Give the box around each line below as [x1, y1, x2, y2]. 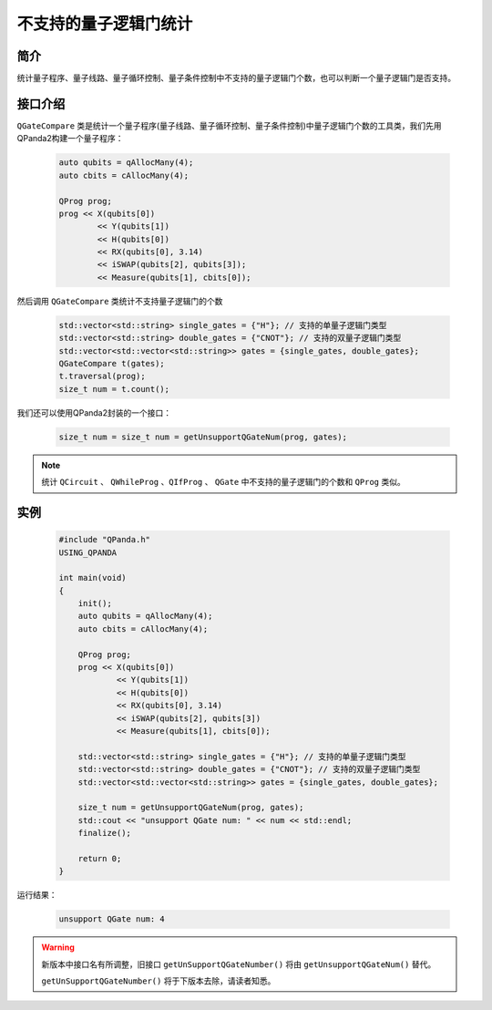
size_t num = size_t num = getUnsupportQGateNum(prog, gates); [58, 431, 348, 442]
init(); [77, 598, 113, 609]
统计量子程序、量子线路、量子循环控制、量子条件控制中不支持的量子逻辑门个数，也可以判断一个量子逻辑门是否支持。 [16, 73, 456, 84]
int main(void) [58, 572, 127, 583]
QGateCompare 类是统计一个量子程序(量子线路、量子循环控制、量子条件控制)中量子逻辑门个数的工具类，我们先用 [16, 119, 442, 131]
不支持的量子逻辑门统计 [16, 14, 193, 34]
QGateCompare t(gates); [58, 358, 166, 368]
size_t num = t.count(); [58, 384, 170, 394]
